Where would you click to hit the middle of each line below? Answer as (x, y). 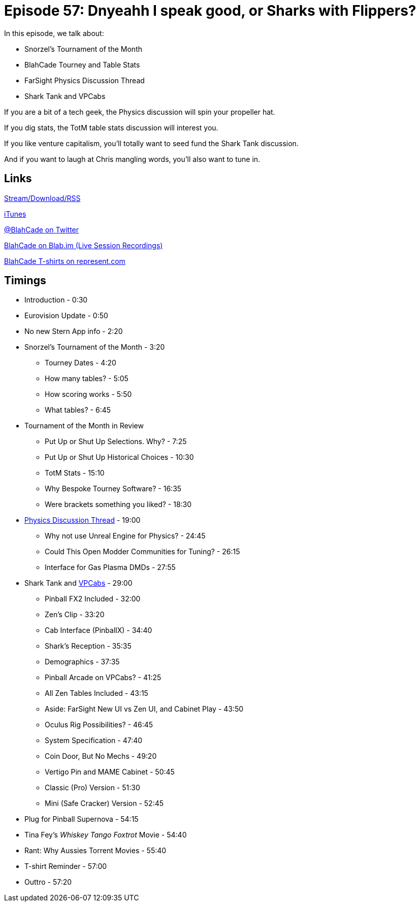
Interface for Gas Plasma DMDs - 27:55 (110, 567)
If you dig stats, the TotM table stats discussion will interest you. (111, 127)
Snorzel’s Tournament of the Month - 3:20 (95, 347)
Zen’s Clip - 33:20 (75, 615)
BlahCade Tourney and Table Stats (82, 64)
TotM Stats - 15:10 (75, 473)
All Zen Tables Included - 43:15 (96, 693)
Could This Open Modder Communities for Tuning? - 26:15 (142, 552)
